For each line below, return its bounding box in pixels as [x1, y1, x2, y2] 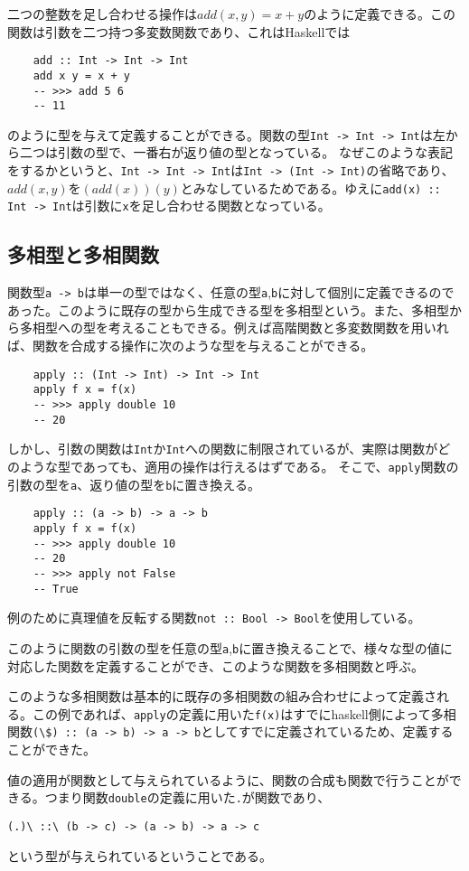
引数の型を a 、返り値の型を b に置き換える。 [7, 474, 260, 493]
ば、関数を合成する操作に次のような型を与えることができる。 [7, 336, 374, 355]
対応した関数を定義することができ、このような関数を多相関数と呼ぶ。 [7, 656, 425, 675]
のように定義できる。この [304, 5, 455, 23]
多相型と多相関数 [7, 240, 159, 268]
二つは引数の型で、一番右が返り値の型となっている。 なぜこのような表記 [19, 143, 453, 162]
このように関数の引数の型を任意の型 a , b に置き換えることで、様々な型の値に [7, 638, 453, 657]
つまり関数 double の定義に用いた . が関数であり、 [44, 788, 331, 807]
